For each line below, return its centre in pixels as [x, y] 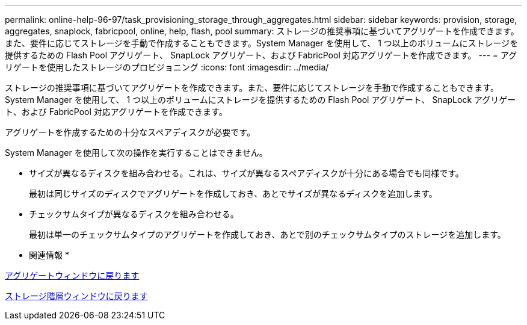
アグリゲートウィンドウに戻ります [72, 275]
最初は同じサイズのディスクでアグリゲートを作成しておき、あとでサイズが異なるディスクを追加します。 [233, 193]
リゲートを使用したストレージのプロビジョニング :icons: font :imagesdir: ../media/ [167, 67]
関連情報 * [49, 255]
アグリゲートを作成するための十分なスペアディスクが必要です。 [130, 132]
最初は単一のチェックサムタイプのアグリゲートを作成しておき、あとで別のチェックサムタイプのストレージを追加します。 [267, 234]
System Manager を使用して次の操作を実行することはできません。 [136, 153]
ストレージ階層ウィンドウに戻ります [76, 296]
